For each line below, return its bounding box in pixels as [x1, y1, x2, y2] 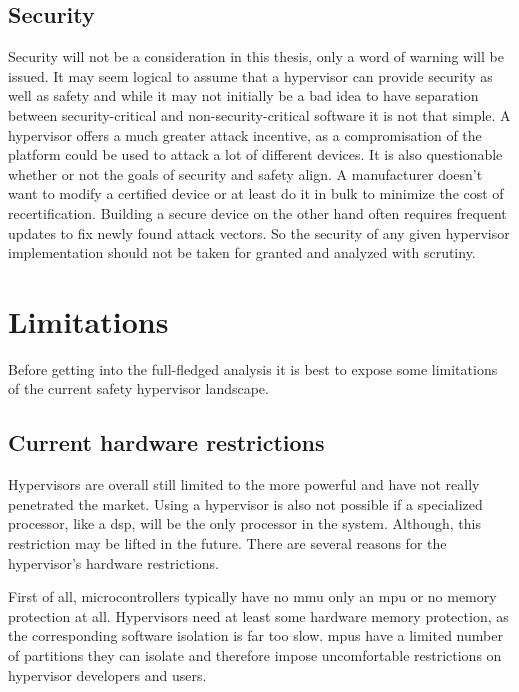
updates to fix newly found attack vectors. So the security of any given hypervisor [8, 222, 510, 243]
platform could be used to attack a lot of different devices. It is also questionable [8, 144, 503, 165]
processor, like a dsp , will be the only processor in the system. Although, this [8, 513, 481, 534]
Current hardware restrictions [8, 427, 325, 458]
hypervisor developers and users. [8, 664, 207, 685]
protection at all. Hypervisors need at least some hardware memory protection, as [8, 605, 509, 626]
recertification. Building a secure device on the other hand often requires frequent [8, 202, 507, 223]
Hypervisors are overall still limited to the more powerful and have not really [8, 474, 480, 495]
